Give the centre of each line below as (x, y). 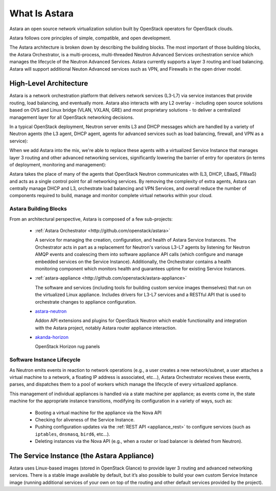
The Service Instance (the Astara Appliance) (82, 456)
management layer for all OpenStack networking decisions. (72, 117)
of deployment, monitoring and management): (58, 164)
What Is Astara (41, 13)
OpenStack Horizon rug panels (67, 347)
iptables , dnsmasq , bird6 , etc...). (73, 434)
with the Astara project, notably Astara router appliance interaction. (106, 328)
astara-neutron (51, 311)
